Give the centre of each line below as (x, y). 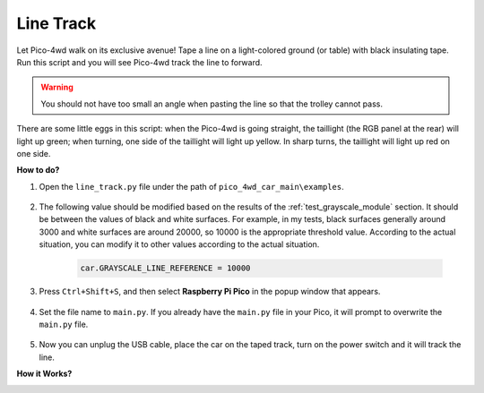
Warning (57, 87)
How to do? (38, 170)
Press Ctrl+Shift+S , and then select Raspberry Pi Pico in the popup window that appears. (210, 292)
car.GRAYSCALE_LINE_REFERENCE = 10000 (165, 268)
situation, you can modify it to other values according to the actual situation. (179, 244)
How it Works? (44, 374)
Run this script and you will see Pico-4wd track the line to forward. (140, 62)
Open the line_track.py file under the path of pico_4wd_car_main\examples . (191, 186)
